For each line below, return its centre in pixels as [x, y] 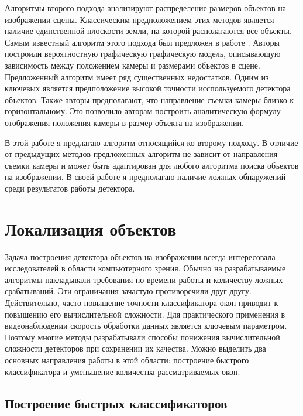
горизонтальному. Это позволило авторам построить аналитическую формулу [143, 111]
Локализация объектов [91, 228]
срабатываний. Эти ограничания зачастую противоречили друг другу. [128, 291]
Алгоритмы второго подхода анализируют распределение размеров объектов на [145, 8]
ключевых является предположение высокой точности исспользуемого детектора [148, 88]
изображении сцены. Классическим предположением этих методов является [140, 19]
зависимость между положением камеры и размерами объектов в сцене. [132, 65]
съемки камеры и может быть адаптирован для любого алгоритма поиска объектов [152, 165]
